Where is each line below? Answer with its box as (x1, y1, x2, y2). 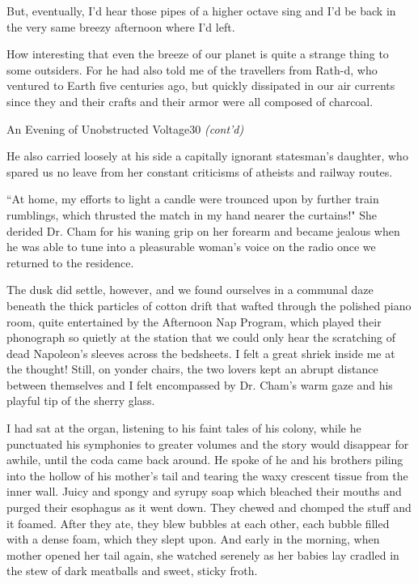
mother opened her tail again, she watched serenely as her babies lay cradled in (6, 546, 399, 563)
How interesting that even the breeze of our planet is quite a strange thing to (6, 45, 389, 62)
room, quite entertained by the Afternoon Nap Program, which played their (6, 313, 382, 330)
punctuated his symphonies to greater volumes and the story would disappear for (6, 435, 409, 452)
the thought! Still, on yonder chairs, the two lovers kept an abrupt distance (6, 360, 378, 377)
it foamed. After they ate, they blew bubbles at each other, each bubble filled (6, 514, 390, 531)
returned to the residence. (6, 254, 134, 271)
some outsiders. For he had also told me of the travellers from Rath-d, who (6, 61, 378, 78)
